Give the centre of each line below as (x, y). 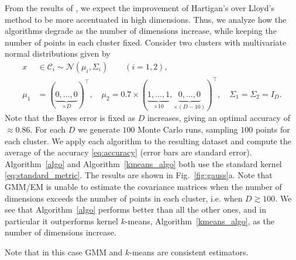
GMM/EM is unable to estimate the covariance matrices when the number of (143, 187)
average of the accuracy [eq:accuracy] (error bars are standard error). (128, 152)
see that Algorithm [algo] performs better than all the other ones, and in (135, 209)
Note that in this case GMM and (64, 252)
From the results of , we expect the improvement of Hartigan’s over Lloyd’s (140, 8)
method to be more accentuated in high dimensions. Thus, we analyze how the (146, 19)
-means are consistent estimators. (189, 252)
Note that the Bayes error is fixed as (70, 118)
